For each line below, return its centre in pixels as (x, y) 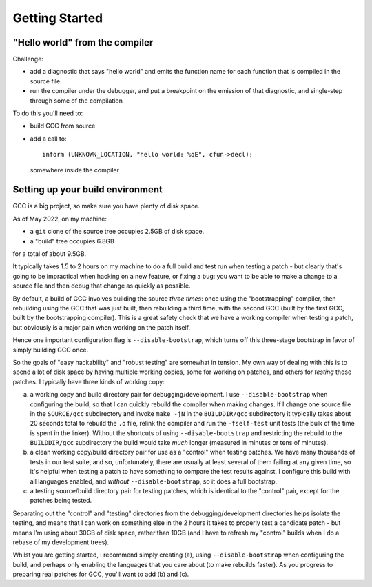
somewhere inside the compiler (75, 170)
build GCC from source (63, 126)
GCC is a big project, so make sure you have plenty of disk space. (106, 206)
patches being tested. (61, 501)
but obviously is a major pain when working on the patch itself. (102, 327)
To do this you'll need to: (48, 113)
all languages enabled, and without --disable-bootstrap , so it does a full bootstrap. (154, 481)
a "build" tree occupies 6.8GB (72, 241)
